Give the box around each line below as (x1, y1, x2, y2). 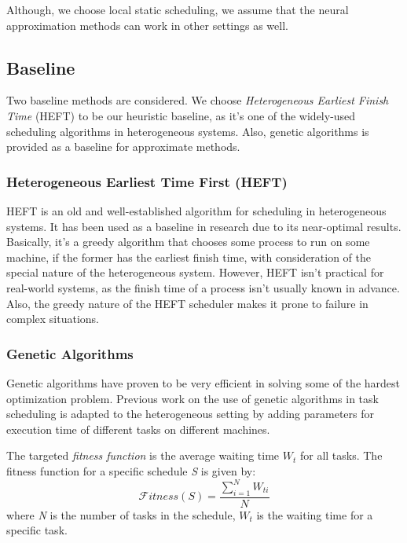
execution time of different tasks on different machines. (6, 420, 270, 437)
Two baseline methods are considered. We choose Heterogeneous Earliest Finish (6, 92, 389, 108)
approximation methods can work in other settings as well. (6, 17, 288, 33)
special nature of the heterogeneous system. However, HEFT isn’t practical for (6, 264, 384, 281)
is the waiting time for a (256, 506, 373, 523)
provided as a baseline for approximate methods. (6, 138, 240, 155)
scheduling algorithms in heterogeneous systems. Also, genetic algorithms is (6, 123, 369, 139)
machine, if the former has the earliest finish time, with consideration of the (6, 248, 372, 265)
